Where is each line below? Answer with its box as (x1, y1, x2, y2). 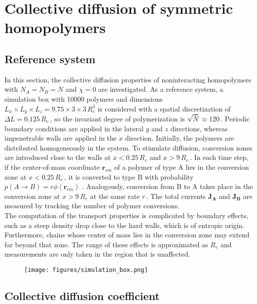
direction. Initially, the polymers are (125, 133, 234, 143)
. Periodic (220, 114, 250, 123)
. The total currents (146, 190, 206, 201)
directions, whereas (170, 123, 228, 133)
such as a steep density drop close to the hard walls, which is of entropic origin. (4, 220, 245, 230)
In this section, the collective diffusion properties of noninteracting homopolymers (4, 74, 252, 84)
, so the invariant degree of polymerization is (50, 114, 185, 123)
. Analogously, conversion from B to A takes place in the (82, 181, 253, 191)
